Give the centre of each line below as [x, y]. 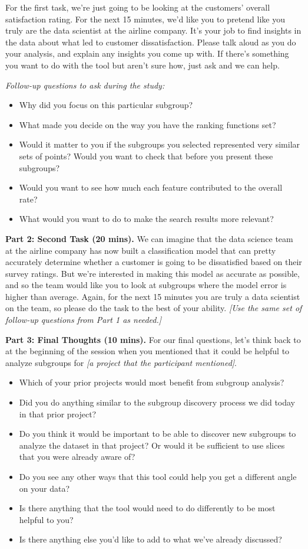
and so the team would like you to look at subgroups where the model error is [146, 285]
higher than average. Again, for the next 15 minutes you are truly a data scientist [153, 296]
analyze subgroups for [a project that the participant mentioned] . [121, 362]
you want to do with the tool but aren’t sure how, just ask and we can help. [143, 65]
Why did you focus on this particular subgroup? [106, 105]
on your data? [44, 488]
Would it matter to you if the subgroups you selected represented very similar [160, 144]
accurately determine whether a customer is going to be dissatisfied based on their [154, 262]
